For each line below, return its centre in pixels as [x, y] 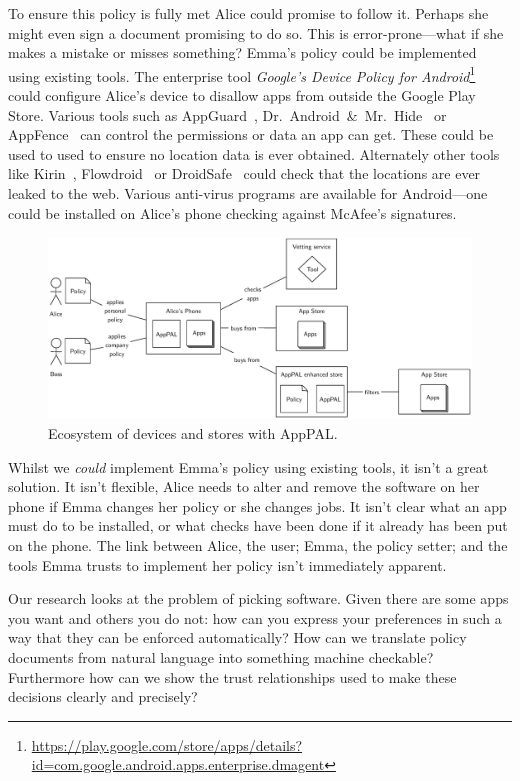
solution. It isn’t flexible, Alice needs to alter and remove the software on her [244, 486]
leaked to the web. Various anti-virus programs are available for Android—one [248, 193]
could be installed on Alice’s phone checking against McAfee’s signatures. [232, 212]
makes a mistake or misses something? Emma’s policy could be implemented [242, 52]
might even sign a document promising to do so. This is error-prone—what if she [256, 32]
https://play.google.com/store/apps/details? [167, 744]
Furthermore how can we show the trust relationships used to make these [232, 676]
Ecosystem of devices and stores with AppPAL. [193, 432]
